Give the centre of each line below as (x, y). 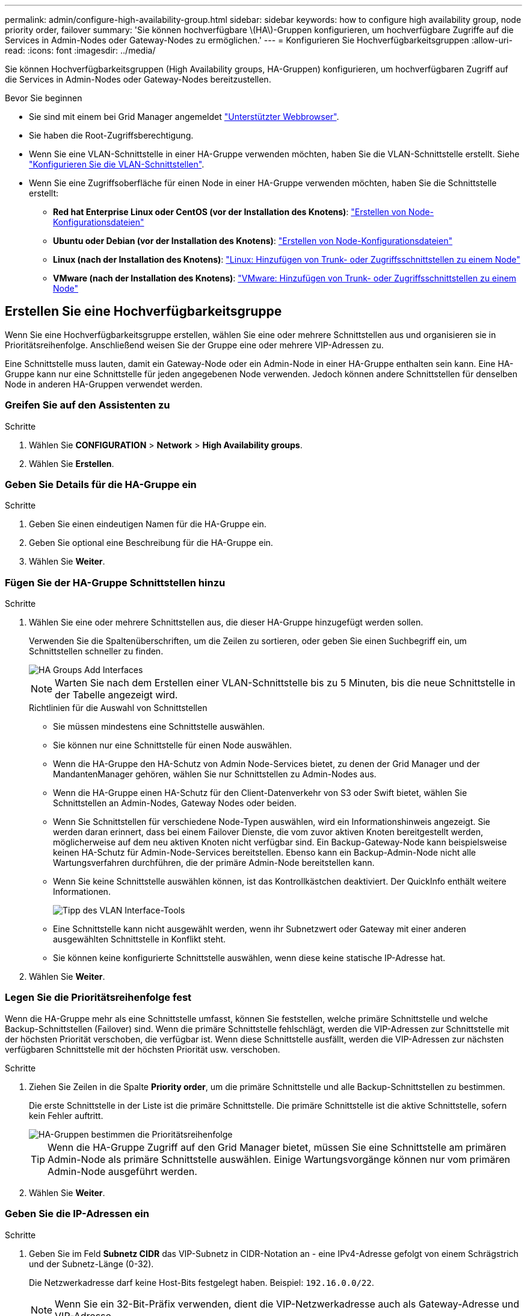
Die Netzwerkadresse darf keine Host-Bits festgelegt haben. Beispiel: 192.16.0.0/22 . (202, 1282)
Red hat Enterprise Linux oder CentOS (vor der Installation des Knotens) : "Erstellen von (230, 212)
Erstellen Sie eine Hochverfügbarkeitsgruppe (143, 312)
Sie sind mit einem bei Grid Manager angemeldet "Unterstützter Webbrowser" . (184, 117)
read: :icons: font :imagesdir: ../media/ (80, 50)
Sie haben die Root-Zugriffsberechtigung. (111, 135)
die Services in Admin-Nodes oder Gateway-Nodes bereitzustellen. (138, 79)
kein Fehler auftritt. (66, 1115)
